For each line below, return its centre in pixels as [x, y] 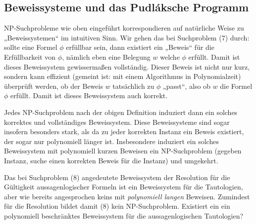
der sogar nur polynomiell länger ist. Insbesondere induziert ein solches [111, 141]
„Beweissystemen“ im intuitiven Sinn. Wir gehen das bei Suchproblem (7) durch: [127, 37]
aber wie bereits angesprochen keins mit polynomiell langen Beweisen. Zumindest [127, 196]
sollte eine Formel [31, 47]
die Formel [236, 86]
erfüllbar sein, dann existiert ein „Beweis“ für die [140, 47]
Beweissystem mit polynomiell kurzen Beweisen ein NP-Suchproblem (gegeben [123, 151]
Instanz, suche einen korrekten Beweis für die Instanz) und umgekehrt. [111, 160]
